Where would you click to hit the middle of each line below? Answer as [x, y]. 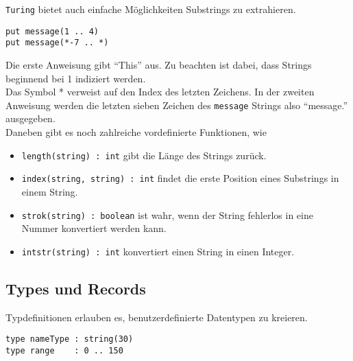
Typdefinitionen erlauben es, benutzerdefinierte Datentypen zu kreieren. [157, 317]
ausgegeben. [31, 118]
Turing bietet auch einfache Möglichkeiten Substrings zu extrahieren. [151, 9]
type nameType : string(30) [70, 339]
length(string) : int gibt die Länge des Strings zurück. [144, 155]
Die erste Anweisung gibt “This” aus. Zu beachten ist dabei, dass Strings [159, 64]
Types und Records [76, 288]
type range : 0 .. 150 [64, 350]
